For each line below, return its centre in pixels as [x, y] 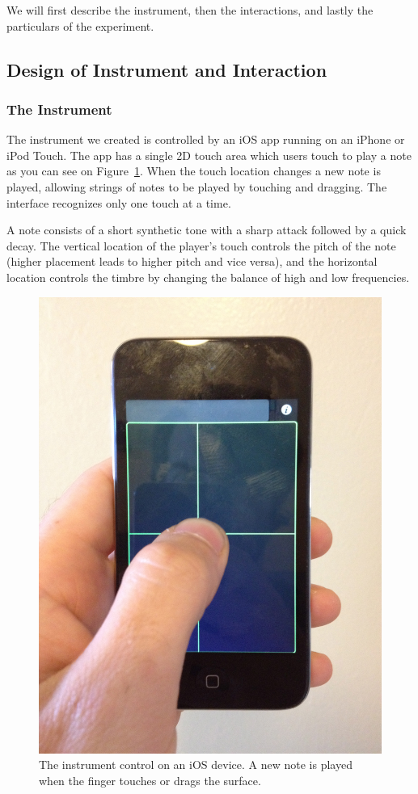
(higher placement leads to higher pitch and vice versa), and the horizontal [192, 261]
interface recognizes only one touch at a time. [119, 202]
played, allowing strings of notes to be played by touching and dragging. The [197, 186]
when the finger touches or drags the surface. [150, 781]
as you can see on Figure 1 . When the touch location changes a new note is [194, 171]
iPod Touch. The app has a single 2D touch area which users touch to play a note [209, 155]
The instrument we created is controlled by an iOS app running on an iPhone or [206, 139]
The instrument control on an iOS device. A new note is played [196, 765]
